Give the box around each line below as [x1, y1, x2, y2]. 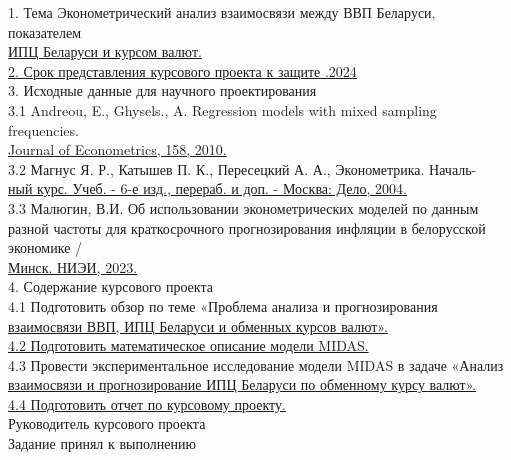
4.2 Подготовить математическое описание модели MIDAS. [8, 335, 369, 356]
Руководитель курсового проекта [8, 413, 206, 434]
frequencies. [8, 119, 79, 140]
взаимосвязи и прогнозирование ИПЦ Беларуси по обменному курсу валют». [8, 374, 477, 395]
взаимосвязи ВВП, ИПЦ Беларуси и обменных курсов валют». [8, 315, 388, 336]
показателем [8, 21, 82, 42]
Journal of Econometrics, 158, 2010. [8, 139, 227, 160]
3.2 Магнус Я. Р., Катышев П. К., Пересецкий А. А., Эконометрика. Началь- [8, 158, 477, 179]
